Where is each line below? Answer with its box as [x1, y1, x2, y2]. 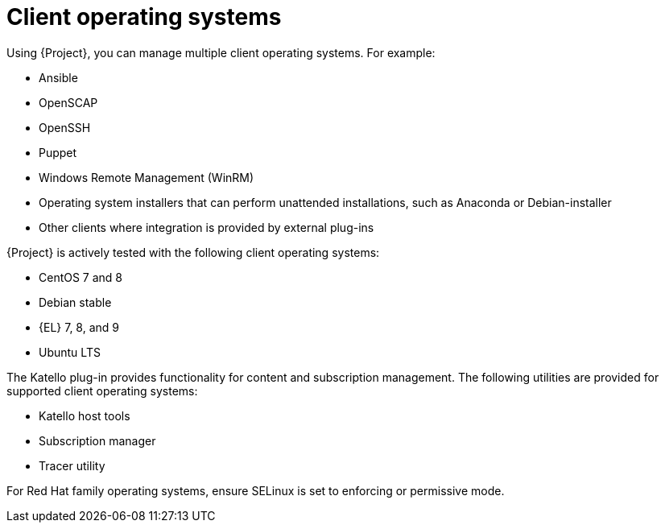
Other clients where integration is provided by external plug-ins [39, 220, 374, 234]
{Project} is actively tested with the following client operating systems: [6, 245, 380, 259]
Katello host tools [39, 408, 130, 423]
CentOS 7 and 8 [39, 270, 123, 284]
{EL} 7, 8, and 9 [39, 320, 119, 334]
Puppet [39, 145, 77, 159]
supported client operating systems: [6, 383, 198, 398]
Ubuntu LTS [39, 345, 101, 359]
